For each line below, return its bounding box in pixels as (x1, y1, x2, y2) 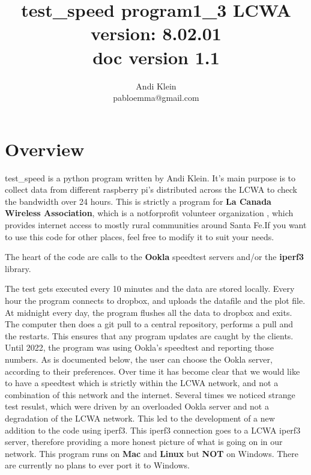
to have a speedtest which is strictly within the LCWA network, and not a (5, 377, 279, 389)
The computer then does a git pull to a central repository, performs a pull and (5, 318, 293, 330)
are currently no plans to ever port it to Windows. (5, 459, 190, 471)
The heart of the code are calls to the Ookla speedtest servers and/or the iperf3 (5, 250, 304, 263)
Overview (5, 136, 85, 161)
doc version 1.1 (92, 44, 220, 69)
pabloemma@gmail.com (113, 91, 199, 104)
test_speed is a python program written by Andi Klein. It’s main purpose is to (5, 171, 296, 184)
